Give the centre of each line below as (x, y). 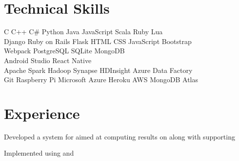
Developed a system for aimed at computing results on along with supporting (119, 136)
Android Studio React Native (48, 60)
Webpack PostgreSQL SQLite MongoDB (64, 51)
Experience (42, 113)
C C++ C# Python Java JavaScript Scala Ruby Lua (83, 32)
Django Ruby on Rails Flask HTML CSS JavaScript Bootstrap (98, 41)
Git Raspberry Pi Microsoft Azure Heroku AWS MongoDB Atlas (101, 80)
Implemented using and (39, 153)
